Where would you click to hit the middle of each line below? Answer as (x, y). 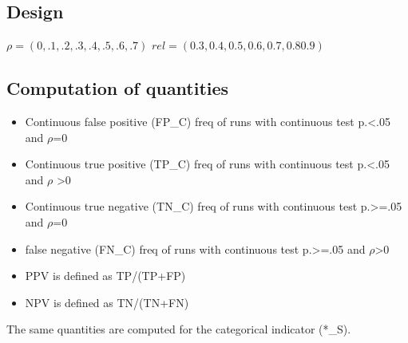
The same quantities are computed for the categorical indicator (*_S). (179, 329)
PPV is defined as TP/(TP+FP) (105, 276)
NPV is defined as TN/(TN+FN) (107, 302)
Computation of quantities (118, 88)
